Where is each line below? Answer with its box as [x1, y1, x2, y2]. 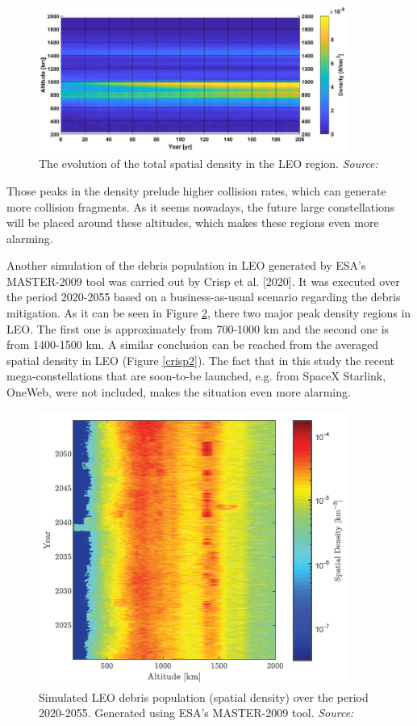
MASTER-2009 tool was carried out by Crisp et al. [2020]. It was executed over [6, 272, 400, 289]
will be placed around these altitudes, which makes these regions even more [6, 214, 379, 231]
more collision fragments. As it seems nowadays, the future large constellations [6, 198, 395, 215]
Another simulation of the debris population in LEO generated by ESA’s [6, 257, 366, 274]
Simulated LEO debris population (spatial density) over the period [39, 688, 369, 705]
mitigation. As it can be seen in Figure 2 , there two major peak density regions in [6, 304, 411, 321]
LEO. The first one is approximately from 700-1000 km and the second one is [6, 320, 390, 337]
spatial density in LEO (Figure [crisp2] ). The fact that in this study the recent [6, 351, 395, 368]
